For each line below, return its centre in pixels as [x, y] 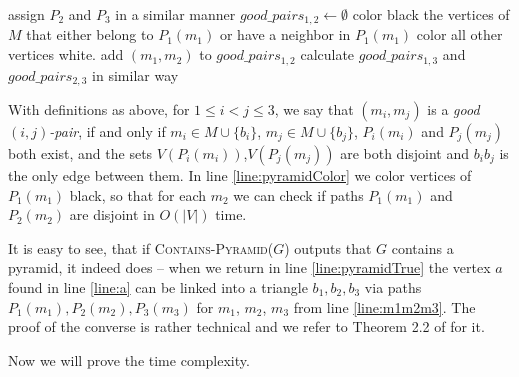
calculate [327, 54]
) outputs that [328, 247]
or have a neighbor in [285, 34]
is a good [453, 108]
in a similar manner [175, 14]
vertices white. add [66, 54]
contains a [422, 247]
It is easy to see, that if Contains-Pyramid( [141, 247]
